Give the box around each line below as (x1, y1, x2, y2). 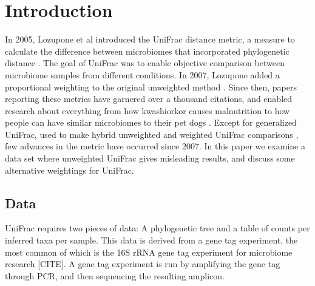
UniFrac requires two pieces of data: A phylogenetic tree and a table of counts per (5, 222, 310, 234)
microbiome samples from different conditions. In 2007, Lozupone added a (5, 68, 280, 81)
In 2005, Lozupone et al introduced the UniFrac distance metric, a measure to (5, 33, 295, 46)
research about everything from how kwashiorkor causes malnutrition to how (5, 104, 290, 117)
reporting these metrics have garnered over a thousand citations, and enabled (5, 92, 293, 105)
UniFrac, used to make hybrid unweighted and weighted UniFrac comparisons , (5, 128, 299, 140)
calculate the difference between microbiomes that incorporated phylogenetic (5, 44, 290, 57)
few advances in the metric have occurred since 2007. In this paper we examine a (5, 140, 305, 152)
